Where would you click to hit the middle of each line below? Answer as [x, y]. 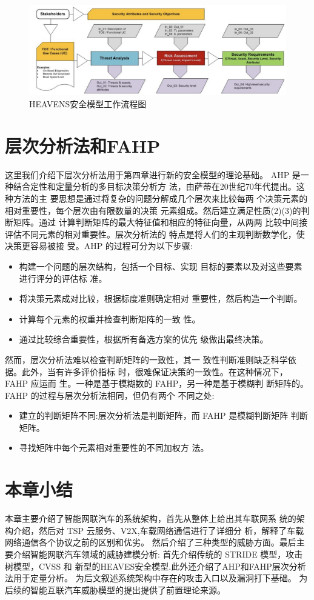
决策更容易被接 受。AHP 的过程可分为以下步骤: [99, 246]
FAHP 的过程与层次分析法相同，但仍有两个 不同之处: [110, 395]
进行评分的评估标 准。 [63, 278]
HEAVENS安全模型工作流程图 [88, 104]
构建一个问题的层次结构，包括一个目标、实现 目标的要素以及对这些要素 [161, 266]
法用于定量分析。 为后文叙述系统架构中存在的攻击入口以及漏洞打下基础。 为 [156, 578]
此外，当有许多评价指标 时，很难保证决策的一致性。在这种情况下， [155, 371]
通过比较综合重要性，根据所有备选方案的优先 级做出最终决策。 [144, 339]
